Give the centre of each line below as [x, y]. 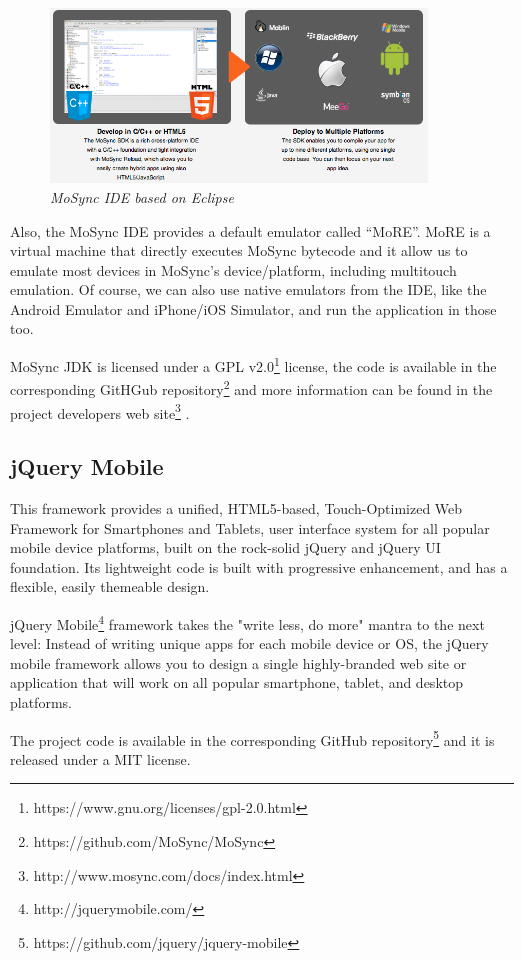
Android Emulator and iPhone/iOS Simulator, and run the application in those [253, 308]
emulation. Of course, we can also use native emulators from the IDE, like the [248, 289]
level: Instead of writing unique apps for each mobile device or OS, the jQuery [249, 643]
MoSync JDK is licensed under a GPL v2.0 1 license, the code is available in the [253, 364]
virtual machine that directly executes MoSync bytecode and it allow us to [239, 250]
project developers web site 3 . [100, 411]
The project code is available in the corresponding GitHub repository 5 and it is [252, 738]
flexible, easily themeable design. [110, 586]
